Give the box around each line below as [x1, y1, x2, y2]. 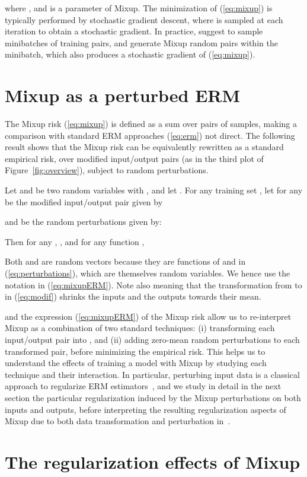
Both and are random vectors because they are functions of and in [5, 255, 246, 268]
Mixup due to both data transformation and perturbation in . [5, 415, 231, 427]
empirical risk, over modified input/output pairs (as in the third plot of [5, 152, 264, 164]
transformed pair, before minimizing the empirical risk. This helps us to [5, 345, 266, 357]
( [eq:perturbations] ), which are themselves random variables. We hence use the [5, 267, 290, 279]
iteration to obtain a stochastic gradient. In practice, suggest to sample [5, 25, 263, 37]
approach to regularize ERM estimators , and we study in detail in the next [5, 380, 282, 392]
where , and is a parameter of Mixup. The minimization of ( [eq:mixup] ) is [5, 2, 273, 14]
